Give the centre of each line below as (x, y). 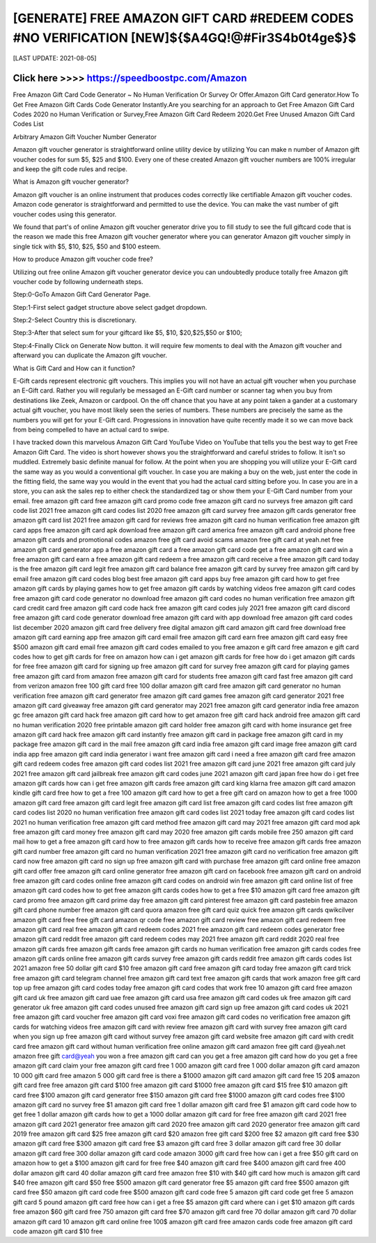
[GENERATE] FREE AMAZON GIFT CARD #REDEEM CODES (183, 18)
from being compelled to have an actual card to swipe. (91, 429)
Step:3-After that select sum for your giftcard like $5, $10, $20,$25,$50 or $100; (128, 333)
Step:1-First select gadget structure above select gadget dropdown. (110, 307)
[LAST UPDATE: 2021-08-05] (55, 58)
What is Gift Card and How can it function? (74, 368)
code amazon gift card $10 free (58, 1231)
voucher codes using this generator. (65, 214)
